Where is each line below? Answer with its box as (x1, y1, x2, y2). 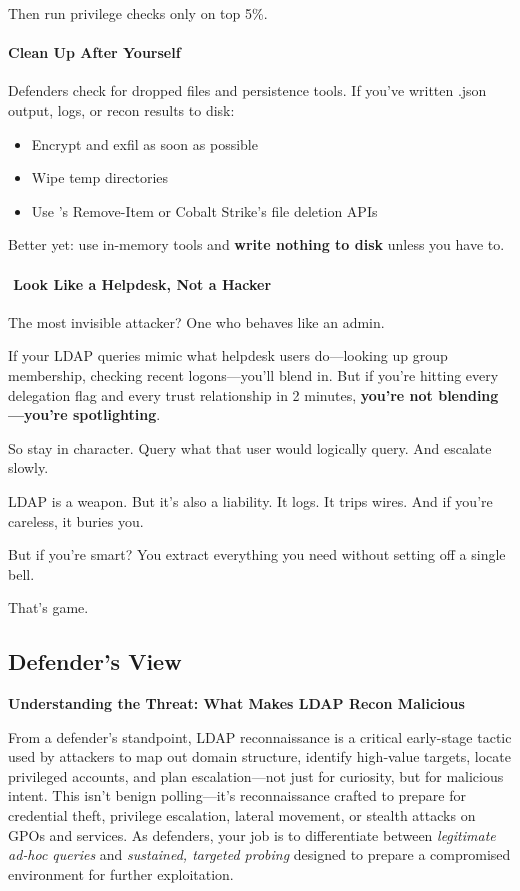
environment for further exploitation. (8, 863, 234, 884)
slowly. (8, 457, 49, 478)
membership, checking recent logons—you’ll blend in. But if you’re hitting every (8, 364, 499, 385)
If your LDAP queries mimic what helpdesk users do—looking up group (8, 345, 448, 366)
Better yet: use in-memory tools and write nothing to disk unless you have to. (8, 234, 505, 255)
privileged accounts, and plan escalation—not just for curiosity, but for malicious (8, 765, 504, 786)
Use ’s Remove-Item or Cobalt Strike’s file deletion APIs (31, 200, 378, 221)
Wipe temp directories (31, 167, 169, 188)
